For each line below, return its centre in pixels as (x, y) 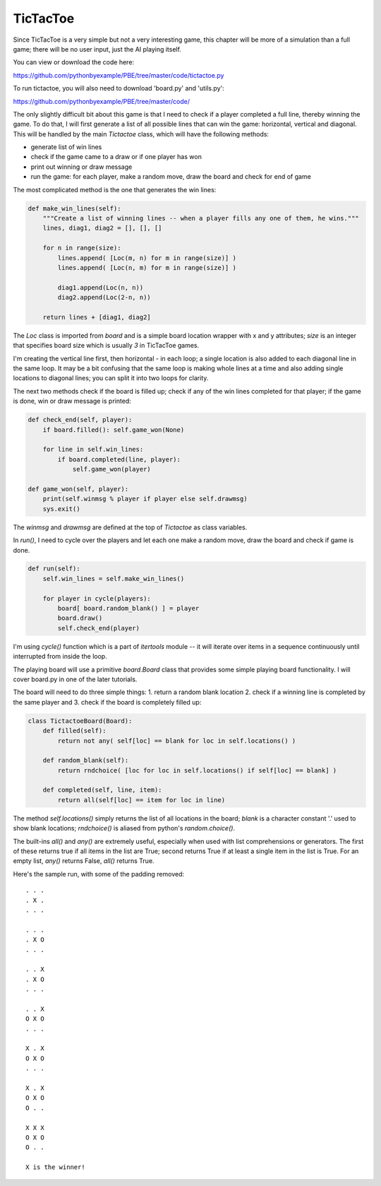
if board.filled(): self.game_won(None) (114, 430)
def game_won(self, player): (78, 489)
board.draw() (80, 618)
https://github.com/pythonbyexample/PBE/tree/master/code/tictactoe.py (119, 75)
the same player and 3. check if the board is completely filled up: (107, 702)
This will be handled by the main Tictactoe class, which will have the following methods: (141, 134)
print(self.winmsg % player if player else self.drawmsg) (145, 499)
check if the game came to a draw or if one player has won (116, 157)
